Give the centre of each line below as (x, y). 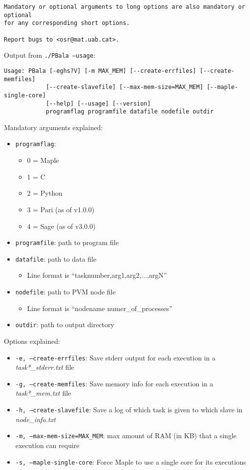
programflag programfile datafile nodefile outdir (130, 112)
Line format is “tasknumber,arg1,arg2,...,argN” (97, 275)
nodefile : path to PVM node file (65, 291)
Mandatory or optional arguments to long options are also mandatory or (125, 7)
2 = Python (45, 193)
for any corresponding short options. (67, 23)
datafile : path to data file (56, 258)
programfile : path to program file (67, 242)
